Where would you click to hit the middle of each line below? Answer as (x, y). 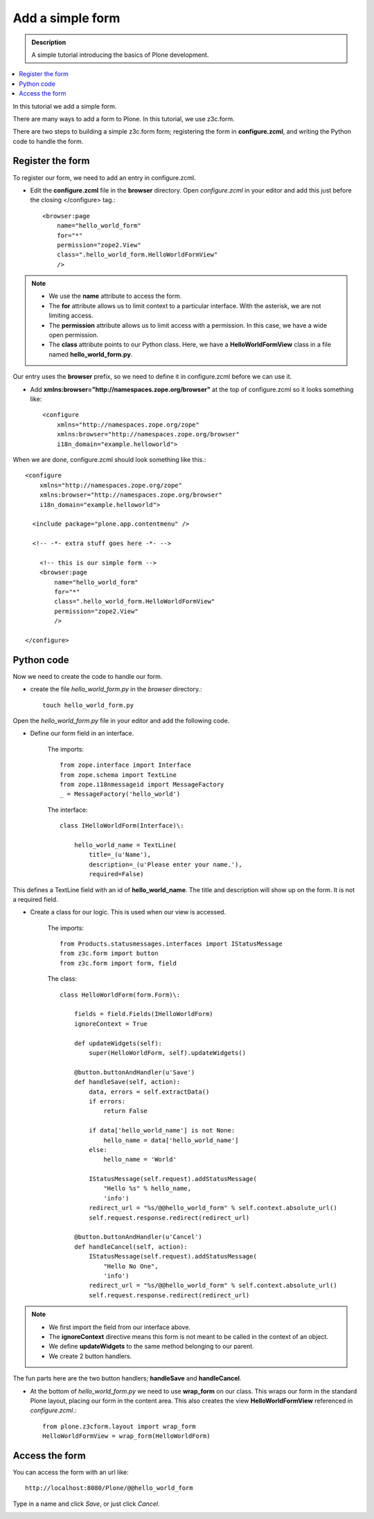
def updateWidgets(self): (118, 1043)
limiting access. (71, 316)
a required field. (35, 899)
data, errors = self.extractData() (149, 1092)
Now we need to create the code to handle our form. (88, 676)
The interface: (68, 810)
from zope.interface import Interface (126, 765)
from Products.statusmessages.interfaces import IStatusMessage (171, 944)
